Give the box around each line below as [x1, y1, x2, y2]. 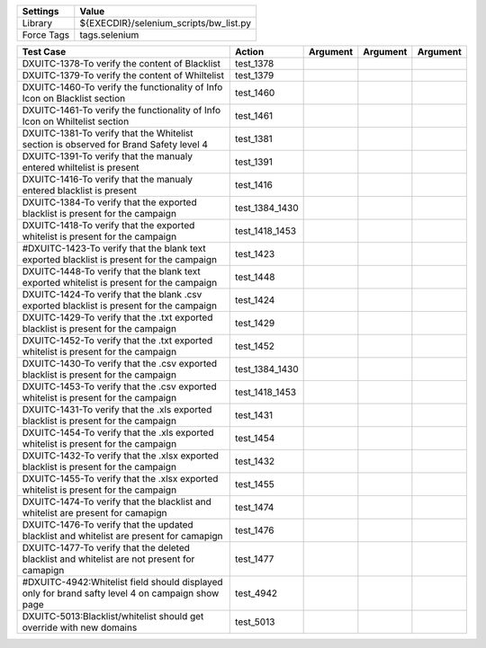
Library [22, 17, 53, 29]
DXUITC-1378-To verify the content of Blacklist [22, 58, 220, 69]
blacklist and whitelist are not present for [22, 553, 195, 565]
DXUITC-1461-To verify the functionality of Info [22, 104, 221, 116]
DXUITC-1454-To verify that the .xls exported [22, 427, 214, 439]
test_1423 [234, 248, 275, 260]
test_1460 [234, 86, 275, 99]
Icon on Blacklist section [22, 93, 126, 104]
